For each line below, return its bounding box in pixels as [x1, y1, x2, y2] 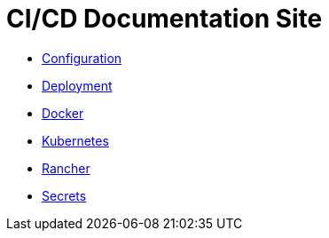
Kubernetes [42, 132, 109, 148]
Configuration [42, 50, 122, 66]
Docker [42, 105, 84, 121]
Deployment [42, 77, 113, 93]
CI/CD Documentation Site [6, 4, 323, 34]
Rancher [42, 160, 90, 176]
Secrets [42, 187, 87, 203]
